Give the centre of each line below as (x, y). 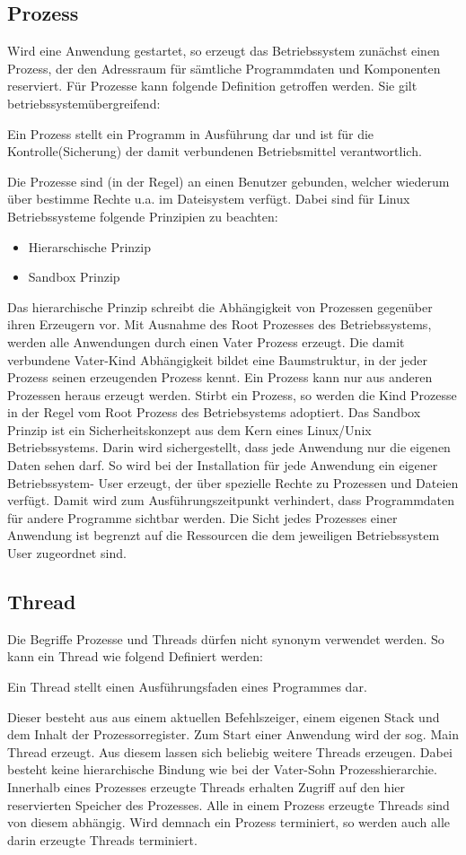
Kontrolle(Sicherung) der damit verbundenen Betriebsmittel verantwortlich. (215, 151)
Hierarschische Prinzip (89, 246)
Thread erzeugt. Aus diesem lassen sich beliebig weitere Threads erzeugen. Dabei (230, 751)
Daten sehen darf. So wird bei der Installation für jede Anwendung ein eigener (223, 465)
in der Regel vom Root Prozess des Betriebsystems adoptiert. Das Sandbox (214, 412)
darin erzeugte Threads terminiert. (102, 839)
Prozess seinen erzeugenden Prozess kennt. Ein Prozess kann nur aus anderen (220, 377)
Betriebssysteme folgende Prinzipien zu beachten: (143, 216)
